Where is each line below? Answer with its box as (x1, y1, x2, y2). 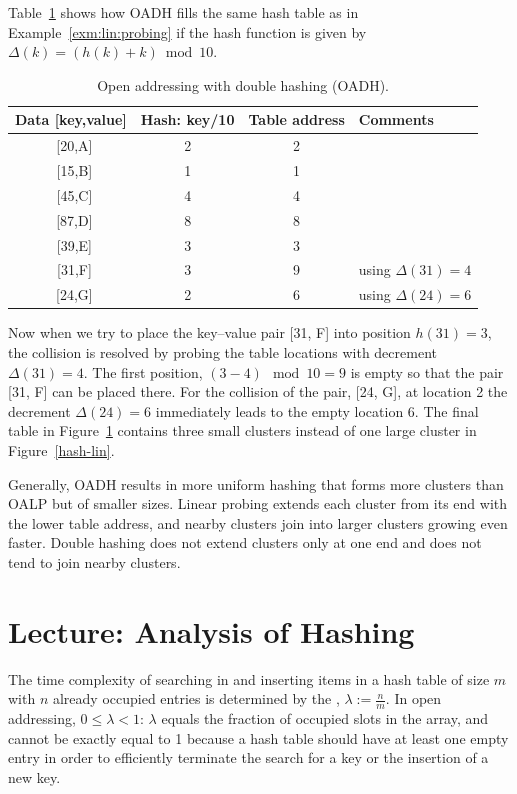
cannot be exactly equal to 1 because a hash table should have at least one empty (8, 727, 509, 748)
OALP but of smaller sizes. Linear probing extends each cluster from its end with (8, 493, 507, 514)
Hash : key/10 (140, 109, 235, 130)
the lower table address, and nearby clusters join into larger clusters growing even (8, 512, 508, 533)
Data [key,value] (15, 109, 127, 130)
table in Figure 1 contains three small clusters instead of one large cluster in (8, 420, 477, 441)
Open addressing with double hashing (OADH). (97, 74, 389, 95)
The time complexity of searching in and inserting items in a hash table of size (8, 668, 490, 689)
